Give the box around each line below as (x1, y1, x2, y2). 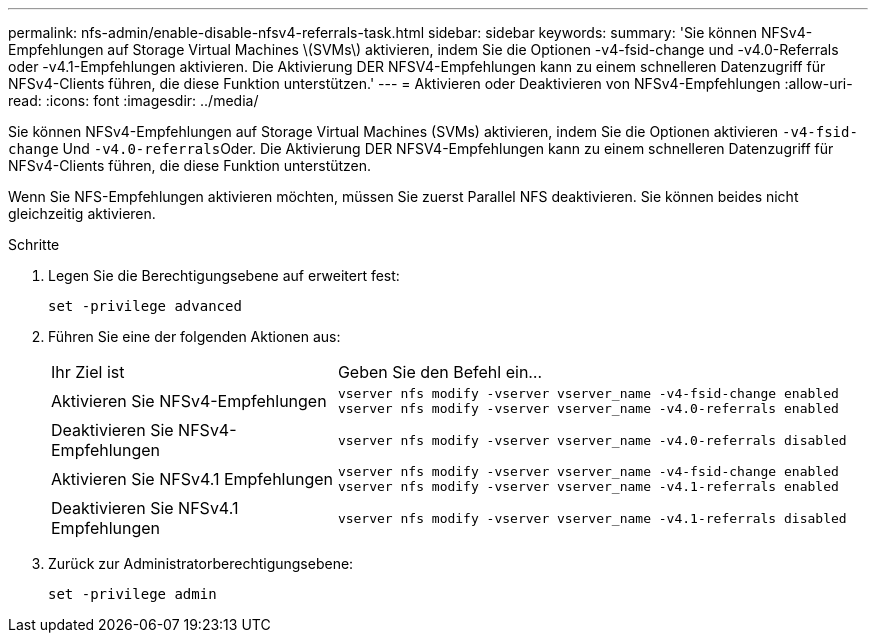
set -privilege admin (48, 586, 217, 602)
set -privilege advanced (48, 298, 242, 314)
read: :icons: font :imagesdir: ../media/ (8, 92, 259, 109)
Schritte (8, 236, 60, 253)
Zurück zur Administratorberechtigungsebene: (48, 555, 354, 572)
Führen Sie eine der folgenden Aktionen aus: (48, 328, 341, 345)
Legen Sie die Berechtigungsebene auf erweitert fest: (48, 267, 400, 284)
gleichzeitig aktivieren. (8, 205, 156, 222)
